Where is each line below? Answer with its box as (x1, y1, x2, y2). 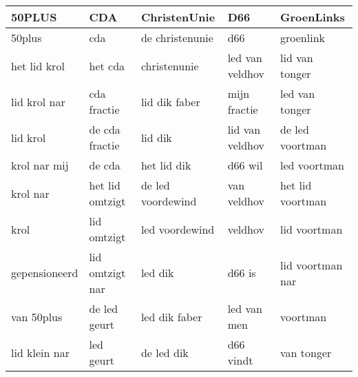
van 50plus (11, 308, 63, 325)
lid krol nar (11, 93, 65, 110)
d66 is (227, 265, 256, 281)
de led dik (140, 344, 189, 360)
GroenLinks (280, 9, 345, 25)
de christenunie (140, 30, 213, 45)
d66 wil (227, 157, 263, 173)
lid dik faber (140, 93, 200, 110)
